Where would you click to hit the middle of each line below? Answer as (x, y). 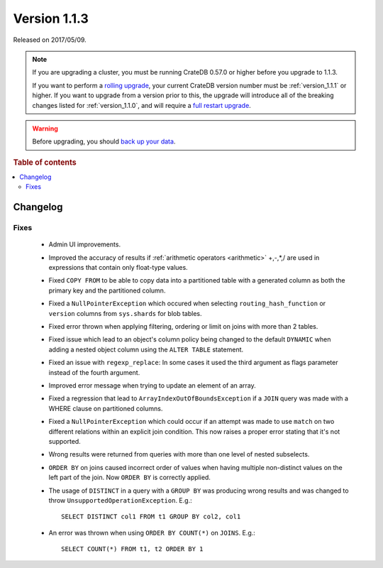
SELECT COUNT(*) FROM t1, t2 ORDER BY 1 (132, 549)
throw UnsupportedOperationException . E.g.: (120, 500)
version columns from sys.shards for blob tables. (125, 313)
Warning (45, 129)
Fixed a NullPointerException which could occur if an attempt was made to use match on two (191, 422)
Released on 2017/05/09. (50, 40)
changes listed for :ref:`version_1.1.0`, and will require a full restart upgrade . (141, 105)
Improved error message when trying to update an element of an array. (152, 385)
